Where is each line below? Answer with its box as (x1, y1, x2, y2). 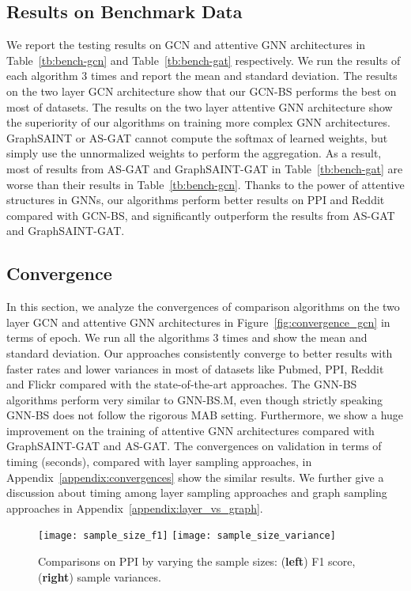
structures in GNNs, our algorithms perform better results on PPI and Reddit (6, 191, 385, 208)
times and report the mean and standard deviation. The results (90, 67, 398, 84)
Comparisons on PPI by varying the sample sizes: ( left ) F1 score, (38, 553, 356, 570)
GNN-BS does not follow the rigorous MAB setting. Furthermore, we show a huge (6, 407, 404, 423)
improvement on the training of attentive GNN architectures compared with (6, 422, 375, 438)
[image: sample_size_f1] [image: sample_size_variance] (38, 530, 336, 542)
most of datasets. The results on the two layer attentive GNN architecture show (6, 98, 393, 115)
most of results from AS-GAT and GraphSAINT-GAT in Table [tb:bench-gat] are (6, 160, 403, 176)
